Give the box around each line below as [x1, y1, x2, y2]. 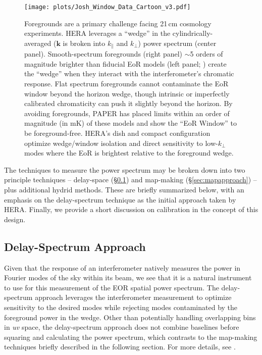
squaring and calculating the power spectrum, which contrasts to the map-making [4, 331, 257, 342]
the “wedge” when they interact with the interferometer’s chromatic [24, 68, 234, 79]
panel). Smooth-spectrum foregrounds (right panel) [24, 48, 183, 59]
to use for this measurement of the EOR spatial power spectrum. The [4, 282, 219, 292]
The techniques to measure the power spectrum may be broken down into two [4, 164, 245, 175]
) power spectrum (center [138, 37, 217, 48]
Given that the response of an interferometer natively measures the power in [4, 262, 241, 273]
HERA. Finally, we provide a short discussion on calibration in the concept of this [4, 204, 258, 215]
